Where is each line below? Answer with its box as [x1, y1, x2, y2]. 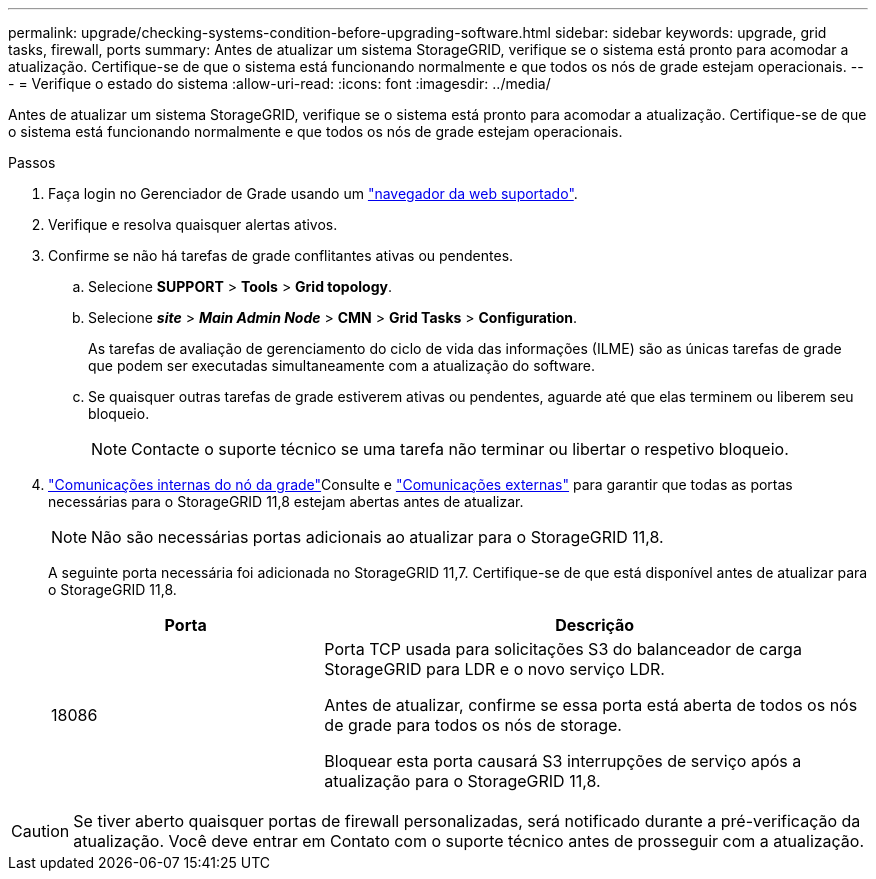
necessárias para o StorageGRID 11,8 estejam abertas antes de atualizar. [48, 493, 524, 510]
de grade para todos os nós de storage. [324, 715, 622, 735]
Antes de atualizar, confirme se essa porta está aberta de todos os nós [324, 695, 858, 715]
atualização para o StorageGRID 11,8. [324, 771, 601, 791]
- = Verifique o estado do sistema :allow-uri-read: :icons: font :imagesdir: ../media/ [8, 75, 551, 92]
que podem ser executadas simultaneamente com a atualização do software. [88, 357, 596, 374]
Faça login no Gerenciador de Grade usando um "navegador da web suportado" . [48, 185, 578, 202]
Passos [8, 154, 56, 171]
